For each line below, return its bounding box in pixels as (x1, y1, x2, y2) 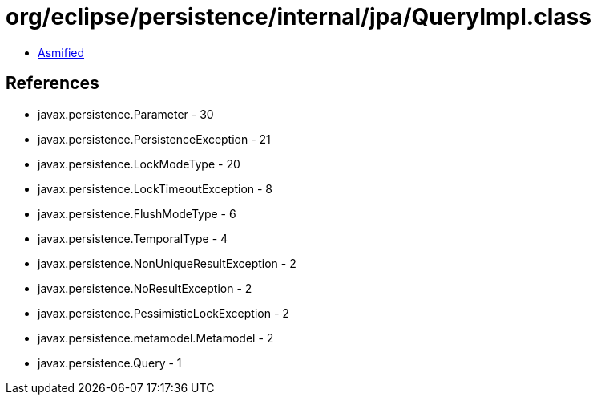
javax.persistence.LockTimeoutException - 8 (38, 181, 273, 196)
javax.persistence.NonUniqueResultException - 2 (38, 256, 296, 270)
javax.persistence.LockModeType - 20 (38, 156, 240, 171)
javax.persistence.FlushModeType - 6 (38, 206, 236, 221)
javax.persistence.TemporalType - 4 (38, 231, 228, 245)
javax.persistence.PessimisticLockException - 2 (38, 306, 289, 320)
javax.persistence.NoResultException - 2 (38, 281, 252, 295)
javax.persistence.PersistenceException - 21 (38, 132, 271, 146)
